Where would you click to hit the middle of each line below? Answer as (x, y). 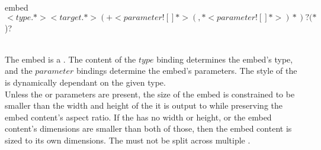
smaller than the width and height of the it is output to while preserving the (144, 105)
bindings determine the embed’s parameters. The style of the (187, 71)
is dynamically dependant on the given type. (85, 82)
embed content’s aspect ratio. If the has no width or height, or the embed (138, 117)
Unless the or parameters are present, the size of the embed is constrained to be (150, 94)
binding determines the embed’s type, (225, 59)
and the (19, 71)
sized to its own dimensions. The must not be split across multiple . (128, 140)
